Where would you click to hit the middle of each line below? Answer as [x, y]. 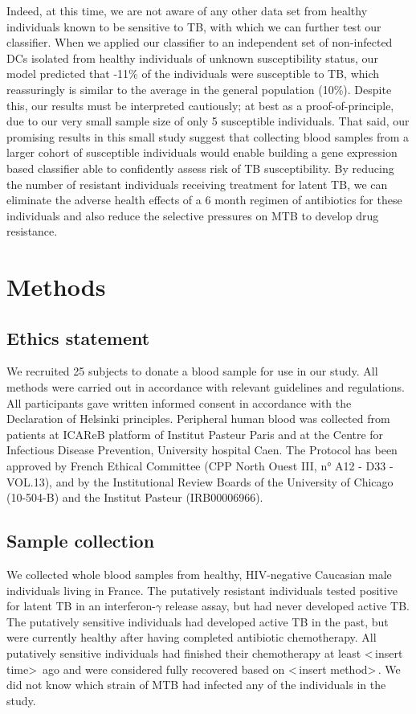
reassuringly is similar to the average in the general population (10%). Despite [199, 89]
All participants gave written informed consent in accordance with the [179, 402]
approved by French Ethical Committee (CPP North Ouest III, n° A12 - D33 [196, 466]
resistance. [32, 231]
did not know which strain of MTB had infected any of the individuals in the [196, 685]
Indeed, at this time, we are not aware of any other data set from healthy [187, 10]
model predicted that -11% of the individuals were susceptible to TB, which [193, 74]
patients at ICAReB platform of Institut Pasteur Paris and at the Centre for [195, 434]
